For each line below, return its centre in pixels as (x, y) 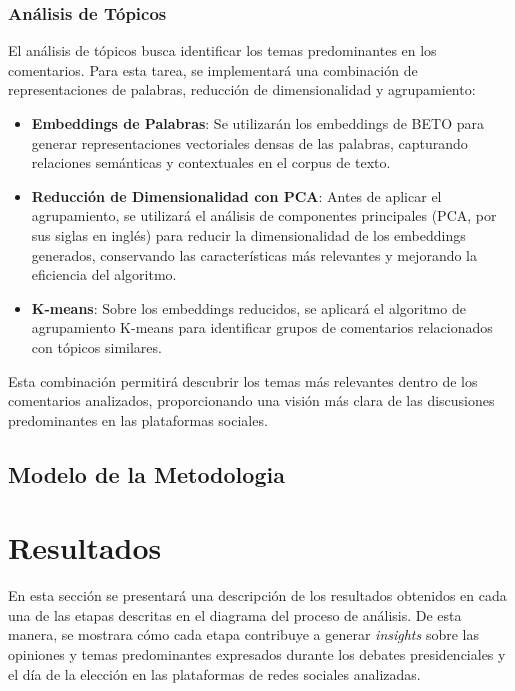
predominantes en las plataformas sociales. (138, 419)
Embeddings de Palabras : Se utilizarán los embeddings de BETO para (257, 123)
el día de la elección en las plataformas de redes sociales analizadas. (214, 673)
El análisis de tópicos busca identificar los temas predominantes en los (222, 50)
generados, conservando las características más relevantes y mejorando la (254, 254)
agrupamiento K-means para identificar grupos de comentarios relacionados (262, 327)
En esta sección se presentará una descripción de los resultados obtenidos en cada (257, 595)
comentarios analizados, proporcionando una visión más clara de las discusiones (251, 400)
